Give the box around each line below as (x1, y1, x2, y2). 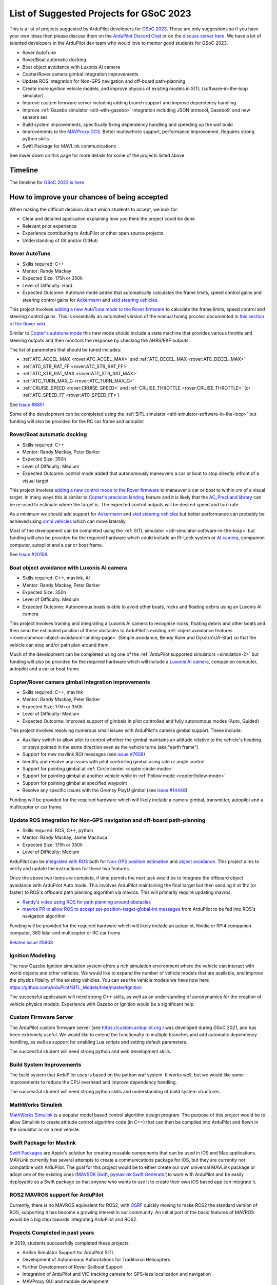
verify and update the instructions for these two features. (9, 866, 130, 872)
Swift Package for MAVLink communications (22, 143, 116, 149)
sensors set (22, 114, 47, 120)
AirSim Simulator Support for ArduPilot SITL (22, 1249, 115, 1255)
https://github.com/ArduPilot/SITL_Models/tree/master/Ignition (9, 984, 142, 990)
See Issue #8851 (9, 401, 45, 408)
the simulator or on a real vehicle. (9, 1126, 81, 1132)
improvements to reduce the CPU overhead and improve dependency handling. (9, 1079, 177, 1085)
